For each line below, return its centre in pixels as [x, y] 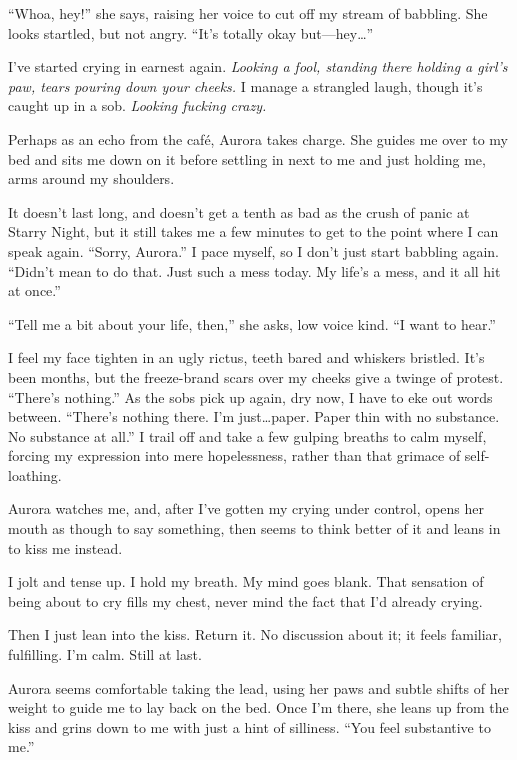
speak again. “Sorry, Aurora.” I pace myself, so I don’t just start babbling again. [254, 250]
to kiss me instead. [65, 547]
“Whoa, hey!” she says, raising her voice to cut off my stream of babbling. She [248, 13]
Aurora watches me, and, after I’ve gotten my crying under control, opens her [246, 508]
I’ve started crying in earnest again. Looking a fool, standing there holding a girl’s [258, 66]
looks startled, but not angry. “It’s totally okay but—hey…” [191, 32]
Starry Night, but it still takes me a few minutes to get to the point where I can [253, 231]
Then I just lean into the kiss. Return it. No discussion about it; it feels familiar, [255, 634]
